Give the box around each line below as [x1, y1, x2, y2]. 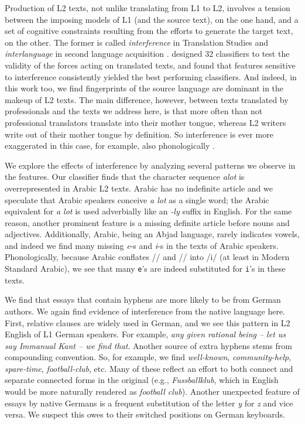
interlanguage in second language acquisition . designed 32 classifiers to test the [5, 47, 290, 60]
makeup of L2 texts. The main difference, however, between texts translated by [5, 93, 289, 105]
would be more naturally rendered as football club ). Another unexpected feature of [5, 385, 300, 398]
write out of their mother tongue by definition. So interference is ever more [5, 128, 273, 140]
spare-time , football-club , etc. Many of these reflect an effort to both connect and [5, 362, 293, 374]
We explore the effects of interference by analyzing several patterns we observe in [5, 159, 296, 171]
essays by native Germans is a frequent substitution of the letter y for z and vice [5, 396, 293, 409]
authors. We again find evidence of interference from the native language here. [5, 305, 286, 317]
